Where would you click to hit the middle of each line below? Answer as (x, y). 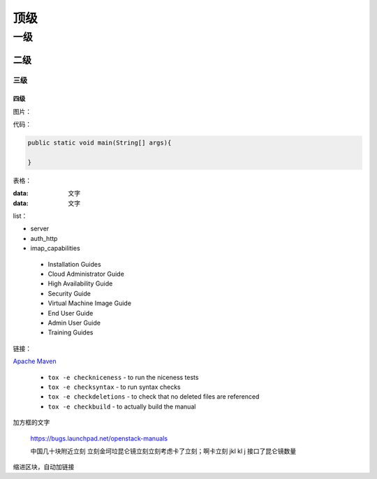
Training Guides (71, 332)
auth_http (44, 238)
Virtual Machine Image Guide (90, 303)
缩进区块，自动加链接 (44, 467)
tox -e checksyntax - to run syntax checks (114, 387)
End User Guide (71, 313)
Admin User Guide (74, 323)
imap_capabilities (55, 249)
